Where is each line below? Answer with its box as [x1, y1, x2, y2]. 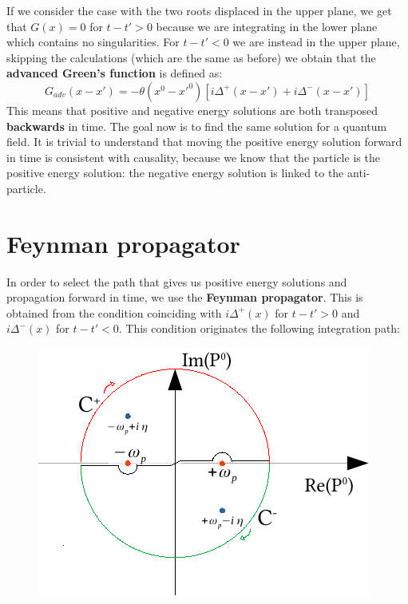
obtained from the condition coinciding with [6, 304, 222, 321]
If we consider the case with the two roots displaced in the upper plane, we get [6, 2, 392, 18]
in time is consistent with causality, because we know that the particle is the [6, 148, 380, 165]
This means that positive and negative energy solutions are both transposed [6, 101, 378, 118]
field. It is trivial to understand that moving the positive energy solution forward [6, 133, 402, 150]
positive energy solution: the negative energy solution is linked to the [6, 164, 344, 181]
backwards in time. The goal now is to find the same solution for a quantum [6, 117, 387, 134]
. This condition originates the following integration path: [118, 320, 401, 337]
